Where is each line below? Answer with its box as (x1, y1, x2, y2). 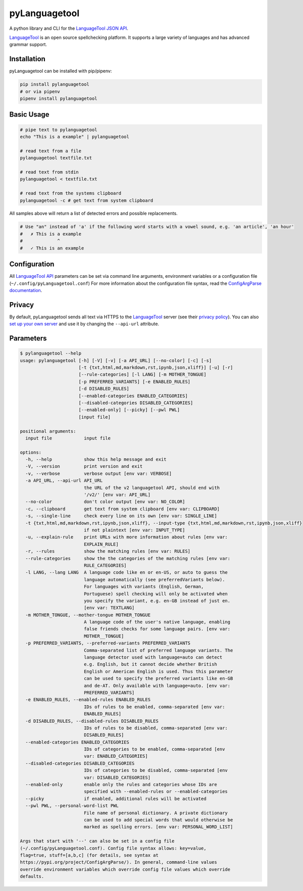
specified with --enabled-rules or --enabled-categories (83, 788, 228, 795)
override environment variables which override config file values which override (20, 866, 231, 872)
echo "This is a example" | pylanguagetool (20, 134, 130, 139)
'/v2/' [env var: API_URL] (83, 492, 151, 498)
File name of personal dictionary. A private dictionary (83, 810, 228, 816)
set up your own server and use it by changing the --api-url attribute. (9, 321, 159, 327)
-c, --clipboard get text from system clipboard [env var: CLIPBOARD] (25, 506, 220, 512)
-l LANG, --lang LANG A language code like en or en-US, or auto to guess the (25, 570, 228, 575)
